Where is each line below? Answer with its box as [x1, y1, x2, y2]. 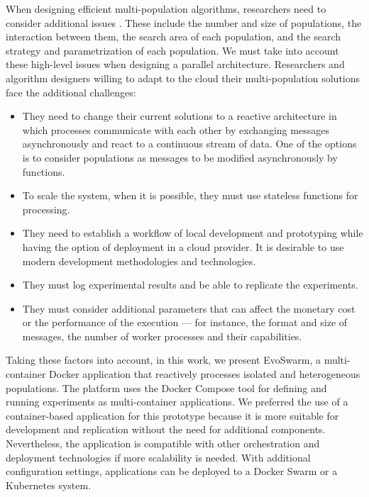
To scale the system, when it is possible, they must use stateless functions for [22, 188, 358, 203]
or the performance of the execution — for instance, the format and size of [22, 315, 348, 330]
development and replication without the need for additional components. [6, 422, 326, 437]
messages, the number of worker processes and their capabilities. [22, 328, 302, 343]
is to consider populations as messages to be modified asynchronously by [22, 150, 338, 164]
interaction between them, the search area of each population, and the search [6, 29, 341, 44]
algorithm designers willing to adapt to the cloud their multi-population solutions [6, 70, 360, 85]
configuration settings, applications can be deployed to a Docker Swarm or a [6, 464, 338, 479]
